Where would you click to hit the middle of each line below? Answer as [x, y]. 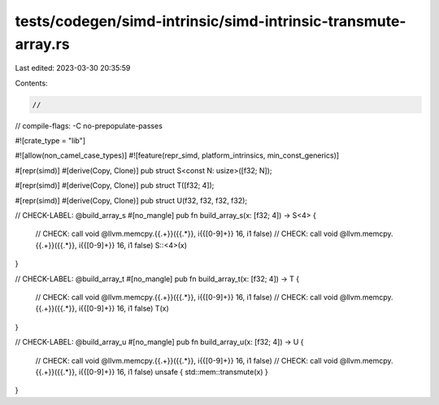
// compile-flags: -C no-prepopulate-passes [89, 125]
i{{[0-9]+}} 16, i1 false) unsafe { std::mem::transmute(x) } [173, 372]
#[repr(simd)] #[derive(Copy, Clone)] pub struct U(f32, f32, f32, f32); [131, 200]
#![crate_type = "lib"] [50, 141]
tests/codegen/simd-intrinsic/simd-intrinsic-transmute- [211, 21]
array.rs [42, 44]
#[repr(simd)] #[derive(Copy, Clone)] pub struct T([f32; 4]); [115, 185]
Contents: [31, 83]
